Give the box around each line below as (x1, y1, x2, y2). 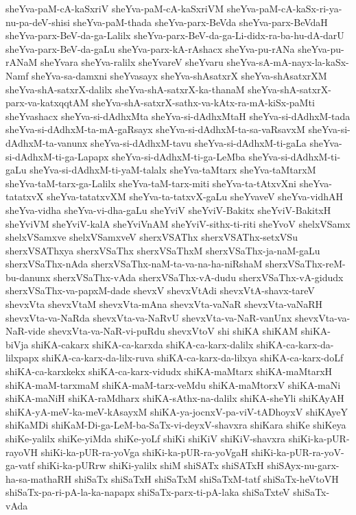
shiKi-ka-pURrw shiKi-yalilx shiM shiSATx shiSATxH (37, 458, 264, 472)
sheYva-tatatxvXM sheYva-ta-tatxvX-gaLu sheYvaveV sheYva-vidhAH (47, 189, 344, 204)
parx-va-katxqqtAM (5, 95, 89, 110)
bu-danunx (5, 270, 51, 284)
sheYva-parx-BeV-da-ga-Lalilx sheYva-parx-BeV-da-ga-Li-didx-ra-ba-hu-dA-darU (5, 28, 344, 43)
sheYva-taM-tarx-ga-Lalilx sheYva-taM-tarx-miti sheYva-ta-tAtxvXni (5, 176, 297, 190)
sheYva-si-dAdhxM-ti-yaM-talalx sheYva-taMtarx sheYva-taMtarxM (29, 163, 316, 177)
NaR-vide (5, 324, 45, 338)
